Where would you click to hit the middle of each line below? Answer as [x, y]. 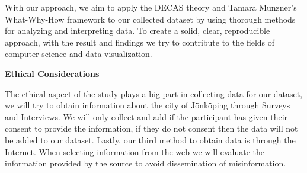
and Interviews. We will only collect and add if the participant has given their [146, 116]
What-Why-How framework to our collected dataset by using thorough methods [150, 19]
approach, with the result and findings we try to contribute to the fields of [140, 42]
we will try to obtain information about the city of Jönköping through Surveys [148, 105]
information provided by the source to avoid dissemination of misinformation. [145, 163]
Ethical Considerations [52, 73]
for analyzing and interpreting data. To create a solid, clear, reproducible [137, 31]
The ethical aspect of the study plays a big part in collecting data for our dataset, [154, 93]
